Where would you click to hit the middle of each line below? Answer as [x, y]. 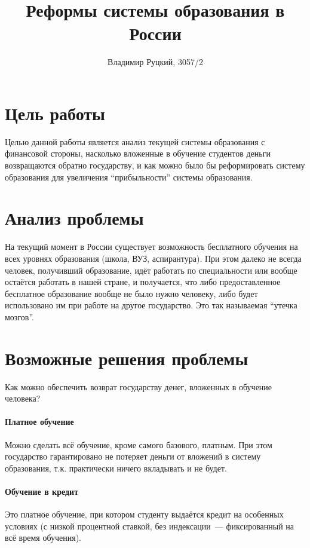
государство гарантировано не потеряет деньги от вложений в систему [133, 456]
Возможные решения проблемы [127, 358]
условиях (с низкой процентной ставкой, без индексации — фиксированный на [150, 526]
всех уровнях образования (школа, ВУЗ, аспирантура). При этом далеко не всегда [153, 258]
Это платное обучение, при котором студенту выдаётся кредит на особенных [144, 514]
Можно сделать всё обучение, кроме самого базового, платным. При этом [139, 444]
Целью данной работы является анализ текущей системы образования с [135, 141]
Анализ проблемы [74, 218]
